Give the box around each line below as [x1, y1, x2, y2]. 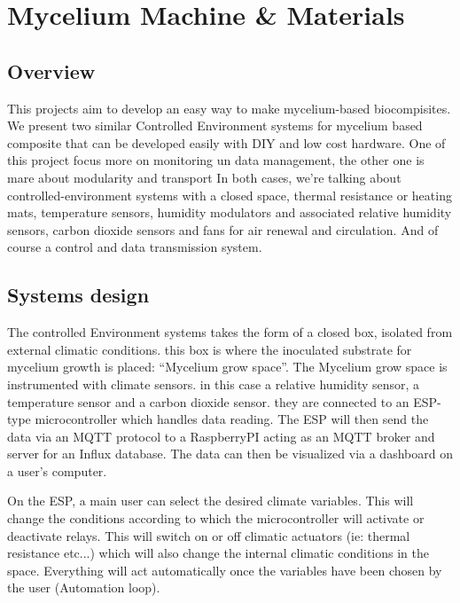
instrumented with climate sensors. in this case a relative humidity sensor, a [7, 374, 420, 393]
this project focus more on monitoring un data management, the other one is [7, 151, 425, 169]
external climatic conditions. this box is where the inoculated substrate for [7, 340, 412, 358]
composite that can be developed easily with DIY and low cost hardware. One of [7, 133, 446, 152]
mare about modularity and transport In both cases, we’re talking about [7, 168, 402, 186]
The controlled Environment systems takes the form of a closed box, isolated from [7, 323, 453, 341]
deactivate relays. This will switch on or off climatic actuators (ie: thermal [7, 526, 410, 544]
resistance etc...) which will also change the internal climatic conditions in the [7, 544, 429, 562]
